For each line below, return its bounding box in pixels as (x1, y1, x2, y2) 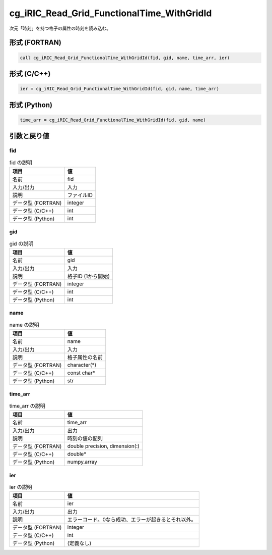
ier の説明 (9, 484, 32, 491)
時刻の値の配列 (67, 435, 103, 442)
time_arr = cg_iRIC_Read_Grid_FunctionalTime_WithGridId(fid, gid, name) (20, 117, 206, 123)
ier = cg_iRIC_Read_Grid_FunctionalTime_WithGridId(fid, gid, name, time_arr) (20, 86, 219, 92)
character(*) (67, 362, 97, 369)
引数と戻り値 (9, 132, 49, 140)
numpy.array (67, 459, 98, 466)
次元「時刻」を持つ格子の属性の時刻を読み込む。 (9, 25, 111, 31)
